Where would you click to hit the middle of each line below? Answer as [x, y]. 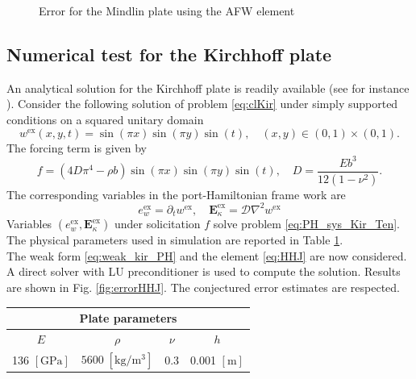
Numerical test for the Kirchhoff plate [169, 54]
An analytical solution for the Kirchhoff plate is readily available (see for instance [208, 87]
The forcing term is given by [77, 147]
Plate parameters [128, 318]
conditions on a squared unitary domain [105, 119]
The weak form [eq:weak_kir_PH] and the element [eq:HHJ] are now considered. [207, 255]
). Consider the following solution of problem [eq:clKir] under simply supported [202, 104]
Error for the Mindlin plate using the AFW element [167, 10]
